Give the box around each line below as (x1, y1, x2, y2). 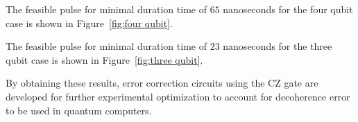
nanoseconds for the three (223, 39, 332, 53)
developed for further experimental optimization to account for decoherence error (6, 89, 350, 103)
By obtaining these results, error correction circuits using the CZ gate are (6, 76, 318, 90)
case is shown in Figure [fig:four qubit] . (6, 15, 173, 30)
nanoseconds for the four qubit (223, 2, 353, 16)
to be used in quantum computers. (6, 103, 152, 117)
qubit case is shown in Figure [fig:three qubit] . (6, 52, 203, 67)
